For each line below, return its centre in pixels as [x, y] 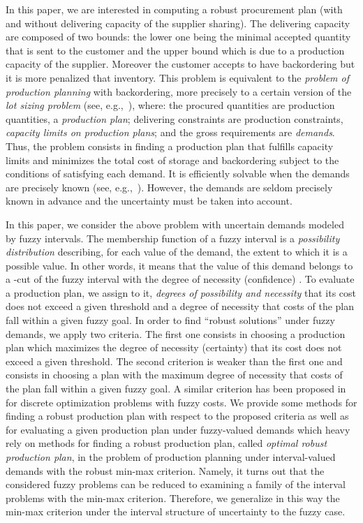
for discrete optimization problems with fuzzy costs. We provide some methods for [181, 402]
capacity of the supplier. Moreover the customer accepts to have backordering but [180, 64]
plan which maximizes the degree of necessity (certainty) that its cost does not [174, 347]
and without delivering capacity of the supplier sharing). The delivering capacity [178, 23]
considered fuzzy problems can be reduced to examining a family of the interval [176, 484]
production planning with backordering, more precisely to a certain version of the [179, 91]
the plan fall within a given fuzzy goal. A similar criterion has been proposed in [176, 389]
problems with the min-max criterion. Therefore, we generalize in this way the [173, 498]
